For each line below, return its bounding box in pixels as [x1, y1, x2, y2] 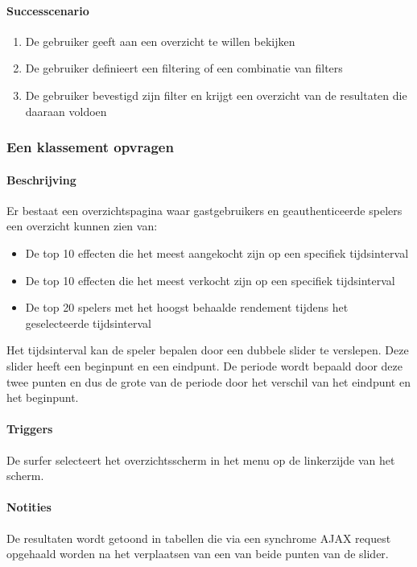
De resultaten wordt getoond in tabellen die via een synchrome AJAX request [6, 529, 391, 546]
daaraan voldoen [25, 102, 107, 119]
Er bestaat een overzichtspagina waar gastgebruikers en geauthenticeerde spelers [6, 201, 403, 218]
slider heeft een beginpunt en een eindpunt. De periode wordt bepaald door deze [6, 357, 403, 374]
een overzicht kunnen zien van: [6, 217, 158, 234]
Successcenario [6, 2, 89, 19]
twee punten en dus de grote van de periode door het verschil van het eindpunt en [6, 373, 411, 390]
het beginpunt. [6, 389, 79, 406]
